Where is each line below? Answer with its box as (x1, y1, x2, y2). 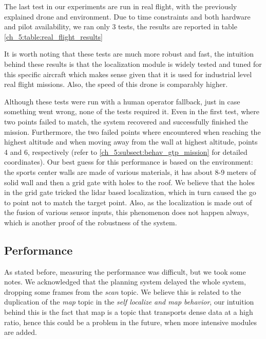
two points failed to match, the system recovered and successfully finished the (4, 116, 249, 127)
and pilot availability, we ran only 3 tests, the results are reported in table (4, 21, 237, 32)
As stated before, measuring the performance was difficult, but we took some (4, 266, 246, 277)
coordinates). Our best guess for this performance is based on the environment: (4, 156, 253, 167)
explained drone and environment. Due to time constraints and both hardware (4, 11, 251, 22)
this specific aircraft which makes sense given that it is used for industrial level (4, 68, 252, 79)
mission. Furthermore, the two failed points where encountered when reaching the (4, 126, 261, 137)
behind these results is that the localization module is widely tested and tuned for (4, 58, 262, 69)
